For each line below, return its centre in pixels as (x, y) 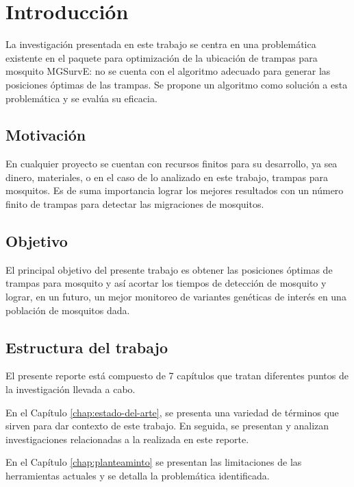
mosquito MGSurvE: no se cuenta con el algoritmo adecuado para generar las (168, 71)
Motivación (46, 135)
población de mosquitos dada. (68, 310)
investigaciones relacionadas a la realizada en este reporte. (127, 439)
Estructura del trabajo (87, 347)
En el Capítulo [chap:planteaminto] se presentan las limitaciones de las (154, 462)
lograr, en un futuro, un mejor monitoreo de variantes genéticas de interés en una (176, 297)
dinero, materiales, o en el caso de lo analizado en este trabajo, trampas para (167, 177)
